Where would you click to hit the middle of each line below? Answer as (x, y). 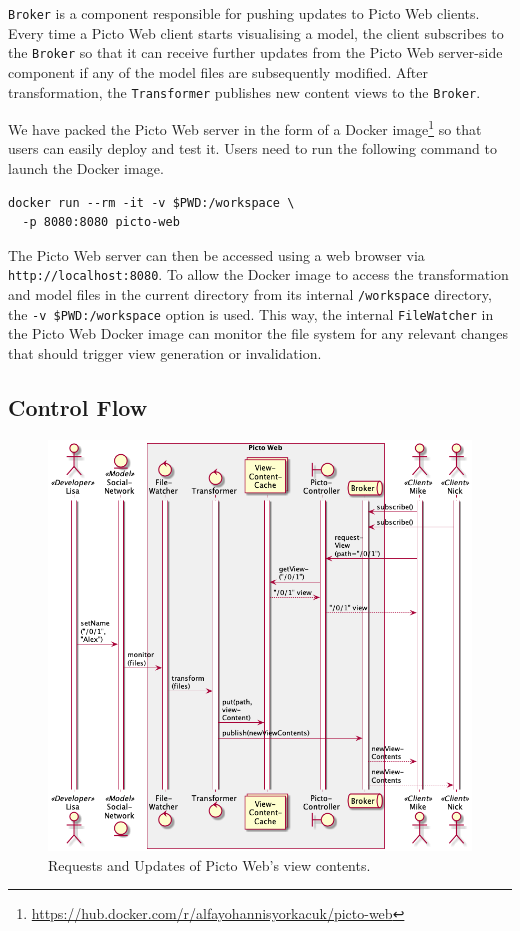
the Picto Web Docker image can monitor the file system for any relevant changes (258, 333)
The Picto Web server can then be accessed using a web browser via (216, 254)
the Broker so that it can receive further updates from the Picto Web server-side (255, 52)
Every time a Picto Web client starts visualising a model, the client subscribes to (256, 32)
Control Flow (78, 406)
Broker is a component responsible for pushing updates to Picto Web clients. (244, 13)
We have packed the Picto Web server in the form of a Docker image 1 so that (245, 127)
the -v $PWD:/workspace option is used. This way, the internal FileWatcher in (251, 313)
